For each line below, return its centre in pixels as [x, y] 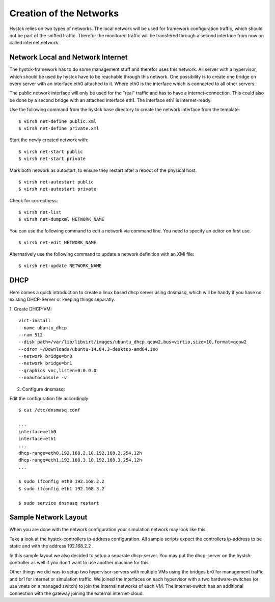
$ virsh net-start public [51, 151]
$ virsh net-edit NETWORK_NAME [58, 243]
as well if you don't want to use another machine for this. [90, 562]
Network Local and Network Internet [68, 57]
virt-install [35, 321]
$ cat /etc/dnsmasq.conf [49, 410]
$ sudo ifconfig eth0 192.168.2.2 [61, 481]
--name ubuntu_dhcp [43, 328]
